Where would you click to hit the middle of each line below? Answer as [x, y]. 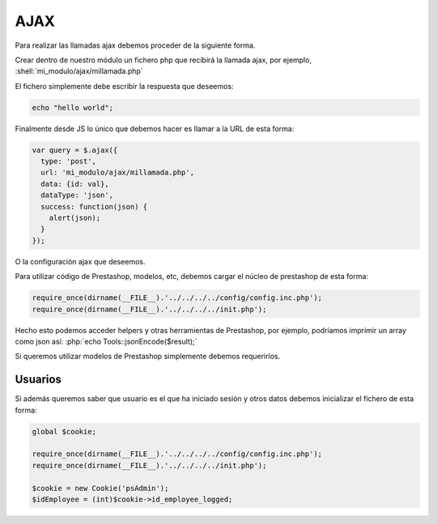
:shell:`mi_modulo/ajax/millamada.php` [79, 71]
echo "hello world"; [72, 108]
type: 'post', [69, 161]
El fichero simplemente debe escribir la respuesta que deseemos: [124, 86]
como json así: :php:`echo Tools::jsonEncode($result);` [106, 341]
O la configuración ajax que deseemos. [80, 261]
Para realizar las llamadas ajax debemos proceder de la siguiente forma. [135, 45]
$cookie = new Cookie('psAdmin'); [100, 488]
